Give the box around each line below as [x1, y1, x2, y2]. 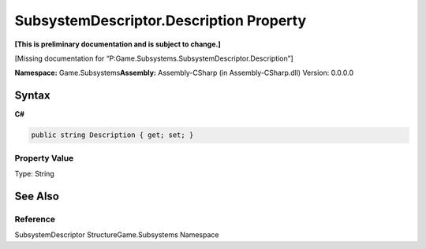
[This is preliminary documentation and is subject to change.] [14, 39, 221, 49]
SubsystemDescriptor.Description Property [14, 12, 307, 29]
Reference [14, 214, 55, 225]
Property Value [14, 152, 74, 163]
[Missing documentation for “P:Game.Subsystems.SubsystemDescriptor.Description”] [14, 54, 293, 63]
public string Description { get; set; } [31, 131, 194, 139]
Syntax [14, 89, 50, 102]
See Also [14, 189, 59, 203]
